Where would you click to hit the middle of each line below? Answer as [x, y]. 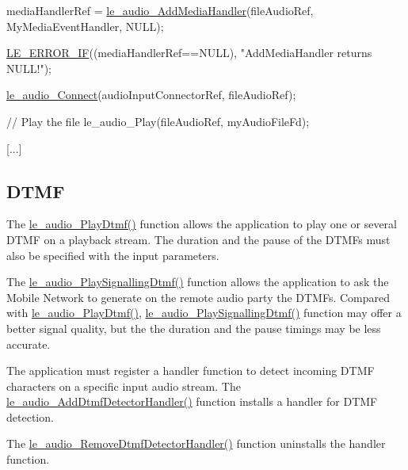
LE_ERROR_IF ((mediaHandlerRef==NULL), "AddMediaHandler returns [189, 53]
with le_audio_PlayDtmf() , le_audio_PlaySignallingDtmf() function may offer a [204, 313]
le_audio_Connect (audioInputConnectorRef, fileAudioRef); [151, 95]
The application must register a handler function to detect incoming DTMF [191, 371]
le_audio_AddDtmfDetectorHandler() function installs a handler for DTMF [192, 401]
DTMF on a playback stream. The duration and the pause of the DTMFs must [198, 239]
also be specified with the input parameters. [113, 255]
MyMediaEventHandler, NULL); [85, 26]
